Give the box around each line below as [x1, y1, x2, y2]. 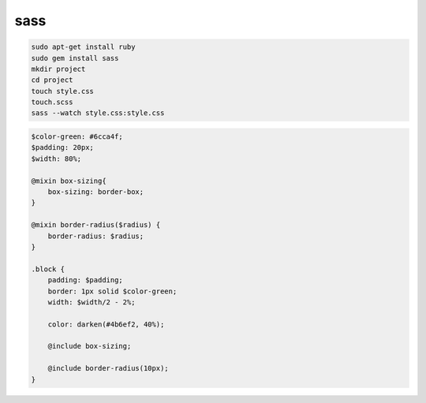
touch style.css [31, 87, 95, 95]
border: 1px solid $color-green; [47, 286, 177, 296]
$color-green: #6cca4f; [31, 132, 124, 141]
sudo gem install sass [31, 54, 119, 62]
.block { [31, 264, 65, 274]
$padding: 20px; [31, 143, 95, 152]
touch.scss [31, 98, 73, 106]
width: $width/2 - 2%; [47, 297, 136, 307]
